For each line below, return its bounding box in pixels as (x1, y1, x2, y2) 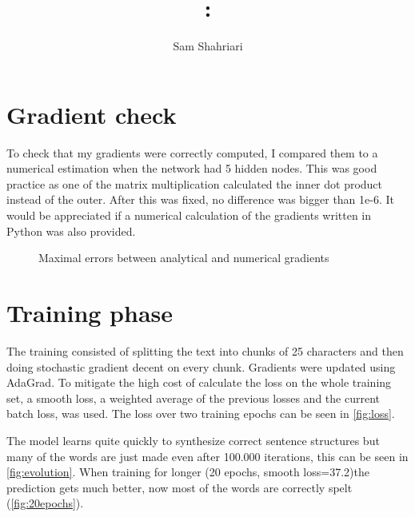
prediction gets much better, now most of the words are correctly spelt (6, 479, 353, 495)
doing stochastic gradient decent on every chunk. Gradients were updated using (6, 358, 396, 375)
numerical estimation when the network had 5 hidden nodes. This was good (6, 160, 377, 177)
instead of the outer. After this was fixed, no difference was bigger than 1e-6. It (6, 191, 394, 208)
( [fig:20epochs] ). (6, 495, 84, 511)
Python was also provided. (6, 222, 136, 239)
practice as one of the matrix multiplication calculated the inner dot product (6, 175, 383, 192)
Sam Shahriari (173, 38, 243, 54)
